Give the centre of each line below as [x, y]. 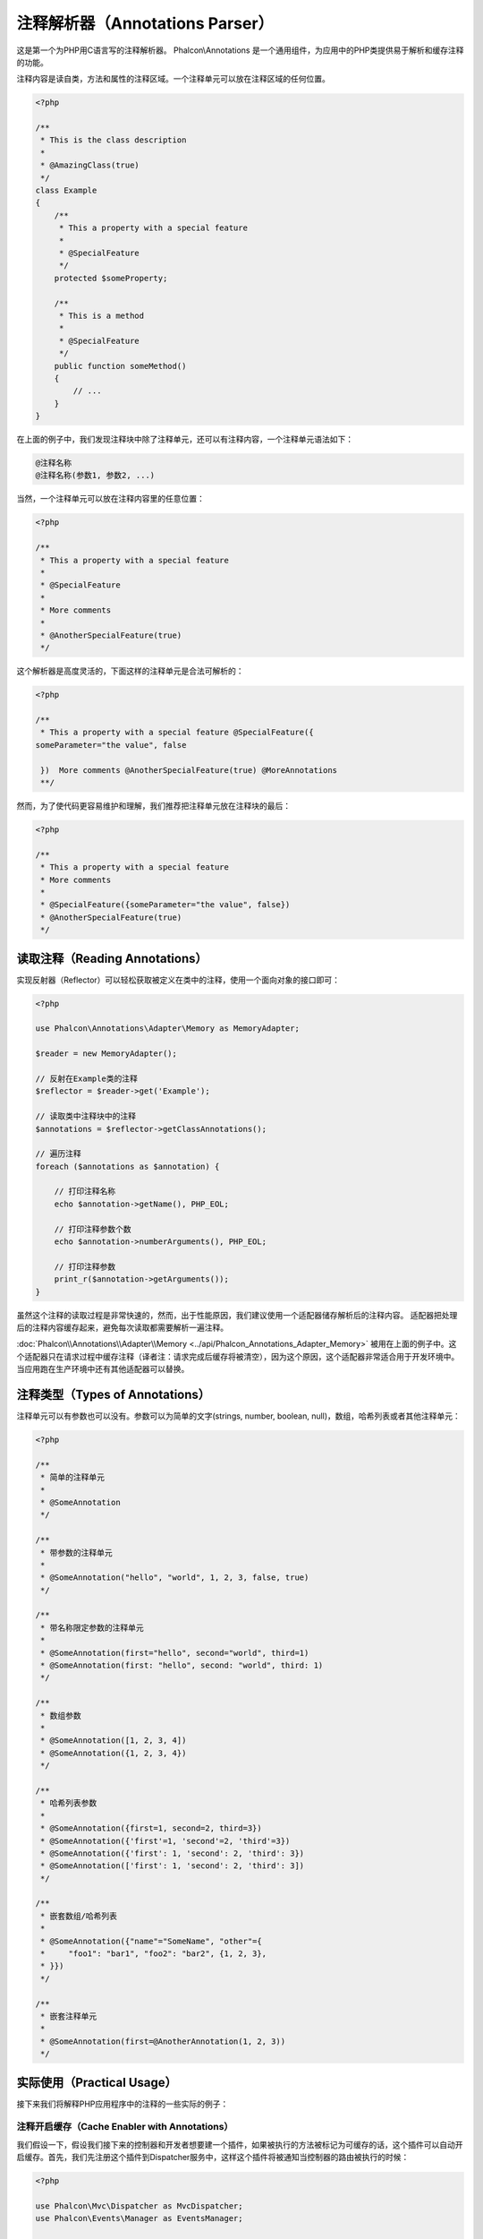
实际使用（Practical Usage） [97, 2082]
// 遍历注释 [58, 1154]
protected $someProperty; [111, 278]
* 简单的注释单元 [72, 1477]
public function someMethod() [120, 366]
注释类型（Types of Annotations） [113, 1394]
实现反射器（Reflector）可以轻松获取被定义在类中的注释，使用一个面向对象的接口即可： [178, 980]
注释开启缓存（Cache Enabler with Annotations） [125, 2127]
